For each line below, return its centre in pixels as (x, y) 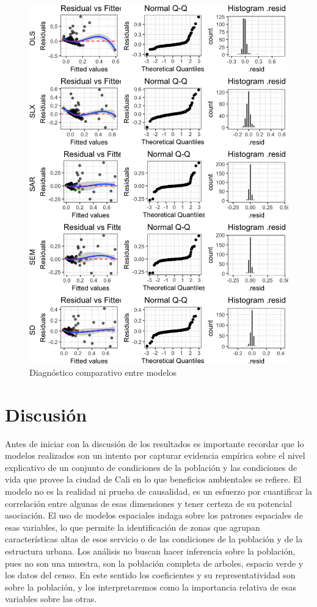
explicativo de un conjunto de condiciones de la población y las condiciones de (151, 467)
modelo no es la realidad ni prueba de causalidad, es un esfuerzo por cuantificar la (158, 491)
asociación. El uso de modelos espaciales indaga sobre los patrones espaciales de (154, 515)
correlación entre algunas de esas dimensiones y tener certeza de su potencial (148, 503)
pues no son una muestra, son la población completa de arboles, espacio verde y (154, 563)
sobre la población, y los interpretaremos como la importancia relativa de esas (151, 587)
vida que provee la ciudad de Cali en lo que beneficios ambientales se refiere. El (153, 479)
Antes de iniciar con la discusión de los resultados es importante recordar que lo (155, 443)
